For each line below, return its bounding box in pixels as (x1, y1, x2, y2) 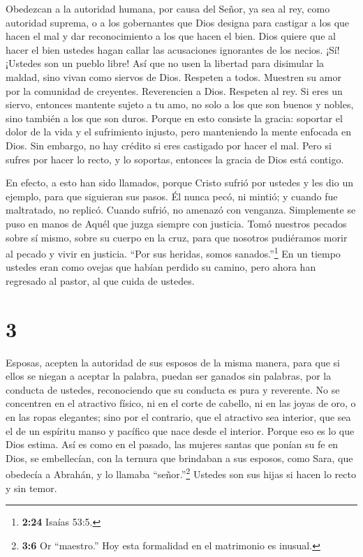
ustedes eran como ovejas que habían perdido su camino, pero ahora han (6, 260, 316, 274)
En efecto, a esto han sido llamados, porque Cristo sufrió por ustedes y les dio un (6, 175, 353, 190)
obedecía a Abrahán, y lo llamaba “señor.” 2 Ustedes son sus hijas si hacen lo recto (6, 465, 356, 482)
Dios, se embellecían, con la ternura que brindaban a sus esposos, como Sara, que (6, 450, 353, 465)
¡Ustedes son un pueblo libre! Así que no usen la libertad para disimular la (6, 56, 325, 70)
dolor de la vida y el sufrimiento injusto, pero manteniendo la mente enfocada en (6, 124, 351, 139)
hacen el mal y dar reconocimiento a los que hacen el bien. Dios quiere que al (6, 29, 336, 43)
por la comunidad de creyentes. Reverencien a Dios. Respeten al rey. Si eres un (6, 83, 343, 98)
